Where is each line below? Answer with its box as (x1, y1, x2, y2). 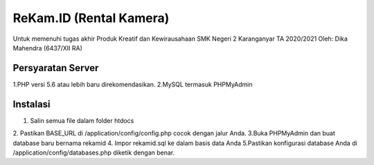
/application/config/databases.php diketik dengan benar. (12, 148, 175, 157)
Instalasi (12, 98, 51, 110)
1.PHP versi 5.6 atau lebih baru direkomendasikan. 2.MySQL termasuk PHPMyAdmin (12, 80, 253, 88)
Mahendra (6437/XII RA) (12, 43, 83, 52)
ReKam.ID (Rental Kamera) (12, 10, 170, 26)
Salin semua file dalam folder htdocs (30, 116, 134, 124)
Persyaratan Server (12, 62, 99, 74)
